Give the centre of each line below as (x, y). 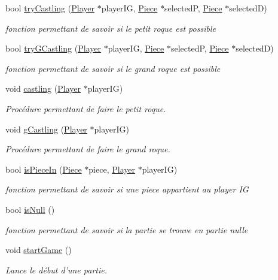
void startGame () (39, 250)
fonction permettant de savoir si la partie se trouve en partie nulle (127, 229)
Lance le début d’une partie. (56, 270)
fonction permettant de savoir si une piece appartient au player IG (127, 189)
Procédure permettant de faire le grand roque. (88, 149)
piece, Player (112, 169)
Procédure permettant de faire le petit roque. (86, 108)
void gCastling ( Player (46, 129)
